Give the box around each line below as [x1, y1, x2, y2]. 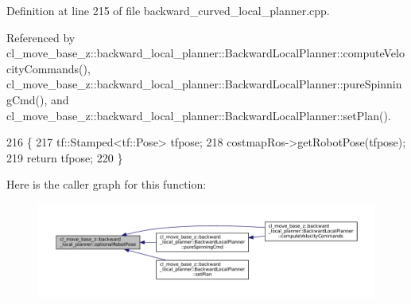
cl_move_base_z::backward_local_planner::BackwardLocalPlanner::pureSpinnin [6, 76, 402, 92]
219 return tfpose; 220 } [6, 149, 123, 166]
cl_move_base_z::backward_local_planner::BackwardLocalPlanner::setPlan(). [6, 107, 391, 123]
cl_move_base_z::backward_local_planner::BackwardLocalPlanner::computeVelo [6, 45, 405, 61]
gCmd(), [6, 91, 48, 107]
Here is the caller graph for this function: [6, 176, 207, 193]
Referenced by [6, 29, 76, 45]
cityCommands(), [6, 60, 91, 76]
